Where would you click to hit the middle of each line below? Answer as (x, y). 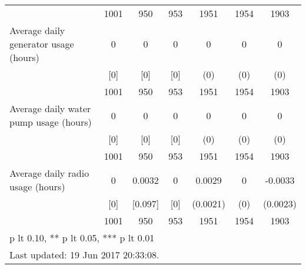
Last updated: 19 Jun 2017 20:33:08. (84, 255)
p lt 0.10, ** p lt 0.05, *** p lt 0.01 (82, 238)
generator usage (42, 44)
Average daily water (50, 108)
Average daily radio (49, 173)
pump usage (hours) (51, 122)
